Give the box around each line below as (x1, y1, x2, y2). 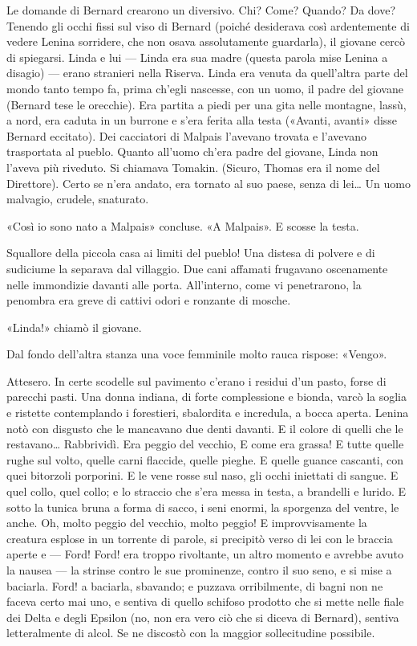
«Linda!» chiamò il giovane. (6, 318, 142, 335)
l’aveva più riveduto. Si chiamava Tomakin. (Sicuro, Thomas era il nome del (6, 158, 380, 175)
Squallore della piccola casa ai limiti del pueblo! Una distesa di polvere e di (6, 244, 375, 261)
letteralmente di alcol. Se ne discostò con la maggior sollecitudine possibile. (6, 624, 375, 641)
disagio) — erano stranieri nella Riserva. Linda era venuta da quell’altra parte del (6, 64, 408, 81)
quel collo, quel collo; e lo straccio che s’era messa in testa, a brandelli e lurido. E (6, 483, 407, 500)
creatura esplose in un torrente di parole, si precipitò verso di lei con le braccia (6, 529, 393, 546)
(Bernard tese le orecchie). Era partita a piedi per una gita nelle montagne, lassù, (6, 96, 407, 112)
